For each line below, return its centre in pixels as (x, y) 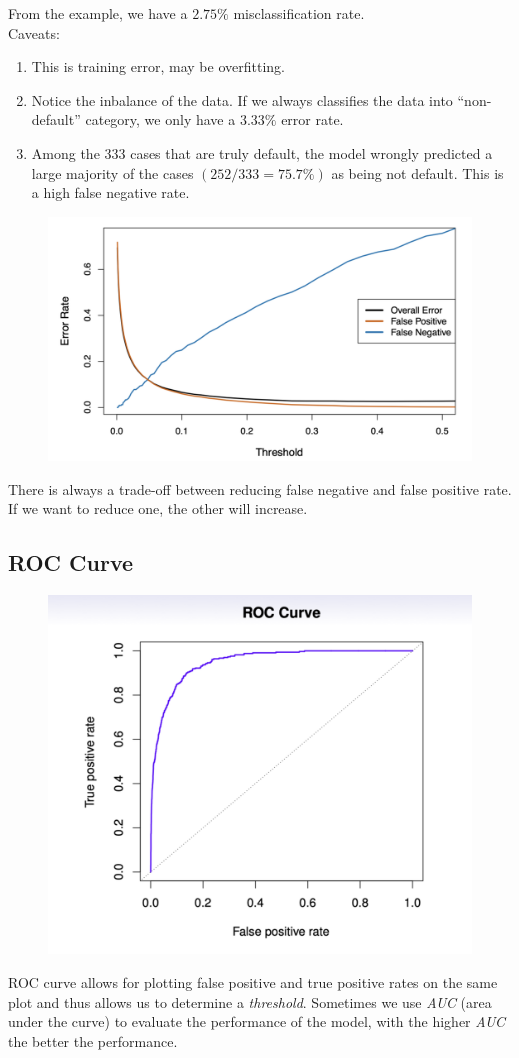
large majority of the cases (112, 172)
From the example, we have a (98, 13)
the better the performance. (93, 1040)
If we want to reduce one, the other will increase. (158, 508)
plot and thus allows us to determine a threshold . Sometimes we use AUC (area (250, 1001)
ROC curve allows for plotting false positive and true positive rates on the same (253, 982)
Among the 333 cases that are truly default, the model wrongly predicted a (262, 152)
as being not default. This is (417, 172)
